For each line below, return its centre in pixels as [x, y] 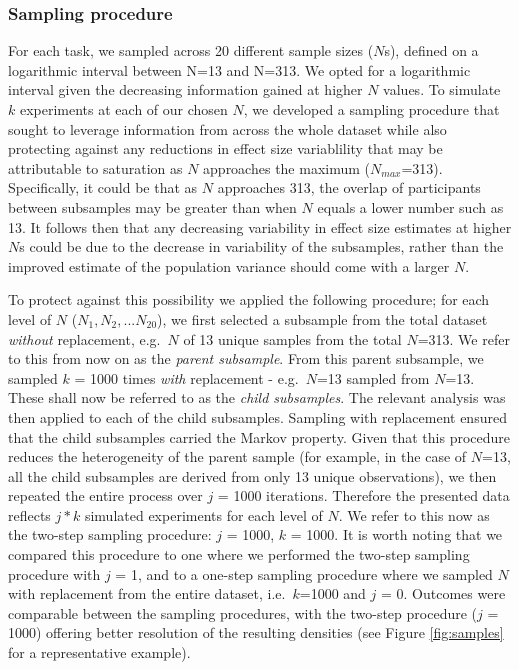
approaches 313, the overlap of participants [349, 187]
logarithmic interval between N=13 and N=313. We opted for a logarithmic [239, 69]
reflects [29, 514]
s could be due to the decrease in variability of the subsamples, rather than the [261, 246]
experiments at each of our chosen [123, 109]
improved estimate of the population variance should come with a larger [229, 265]
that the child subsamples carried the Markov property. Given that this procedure [259, 436]
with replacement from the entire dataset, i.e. [147, 593]
